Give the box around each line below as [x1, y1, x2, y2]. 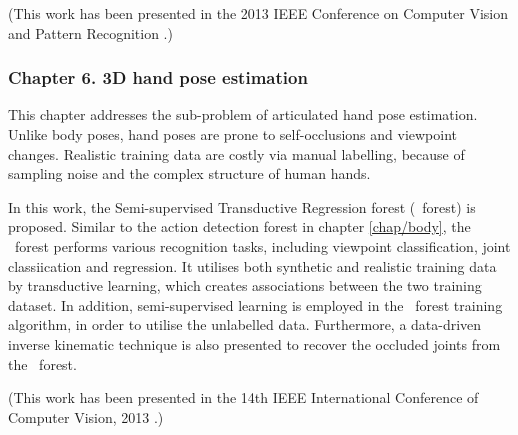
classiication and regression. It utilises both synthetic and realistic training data [8, 255, 497, 276]
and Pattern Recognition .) [8, 22, 173, 43]
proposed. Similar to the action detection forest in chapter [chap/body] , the [8, 216, 471, 237]
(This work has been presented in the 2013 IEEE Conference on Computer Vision [8, 3, 508, 23]
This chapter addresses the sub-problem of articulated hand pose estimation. [8, 104, 478, 125]
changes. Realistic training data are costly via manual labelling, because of [8, 143, 465, 164]
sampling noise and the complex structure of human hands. [8, 163, 371, 184]
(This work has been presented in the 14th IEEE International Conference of [8, 387, 479, 408]
